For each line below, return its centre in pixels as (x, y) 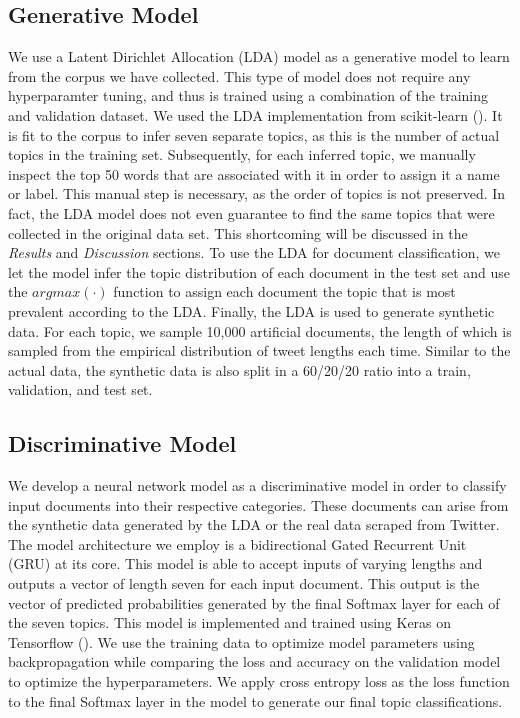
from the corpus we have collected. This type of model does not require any (239, 75)
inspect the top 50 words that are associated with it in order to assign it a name (254, 173)
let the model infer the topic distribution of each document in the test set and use (259, 271)
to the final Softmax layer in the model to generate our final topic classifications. (255, 700)
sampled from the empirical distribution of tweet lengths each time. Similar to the (259, 350)
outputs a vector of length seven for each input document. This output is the (244, 583)
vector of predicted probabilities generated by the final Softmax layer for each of (254, 602)
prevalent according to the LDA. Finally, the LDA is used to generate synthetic (251, 310)
